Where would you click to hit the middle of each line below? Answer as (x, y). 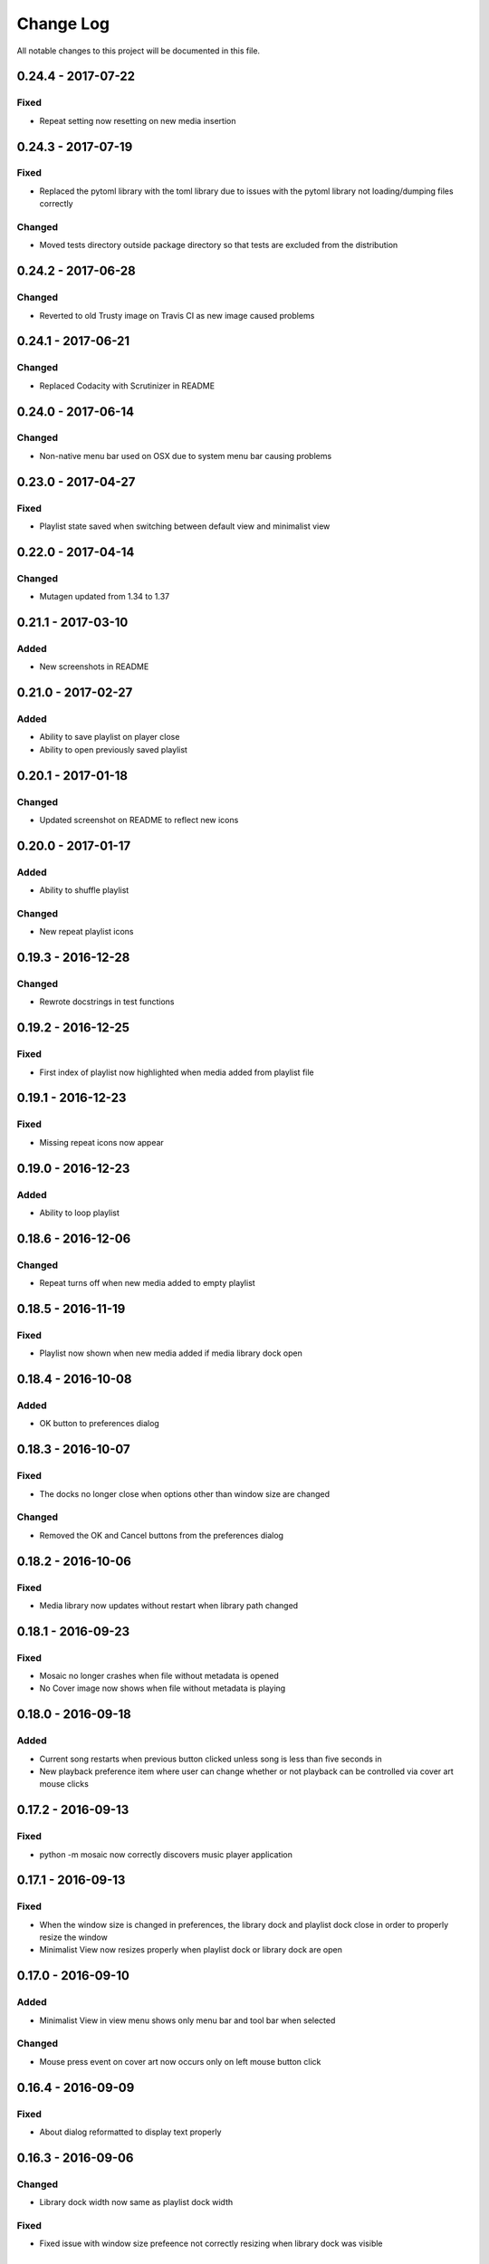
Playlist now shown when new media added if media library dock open (171, 1353)
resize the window (73, 1937)
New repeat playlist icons (86, 932)
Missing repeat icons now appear (102, 1142)
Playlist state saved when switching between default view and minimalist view (185, 526)
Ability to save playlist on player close (110, 737)
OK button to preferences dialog (100, 1424)
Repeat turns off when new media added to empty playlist (147, 1283)
